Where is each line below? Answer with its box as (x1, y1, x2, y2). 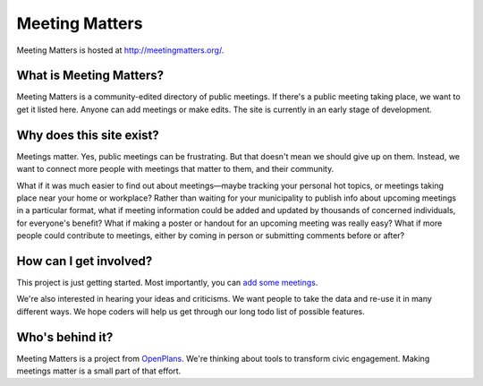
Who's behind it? (16, 330, 114, 345)
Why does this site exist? (16, 127, 160, 142)
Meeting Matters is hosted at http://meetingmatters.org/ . (16, 45, 225, 56)
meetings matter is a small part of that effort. (16, 365, 182, 376)
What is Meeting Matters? (16, 68, 165, 83)
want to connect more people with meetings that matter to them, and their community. (16, 164, 335, 175)
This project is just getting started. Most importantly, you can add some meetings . (16, 278, 318, 287)
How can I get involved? (16, 253, 153, 269)
